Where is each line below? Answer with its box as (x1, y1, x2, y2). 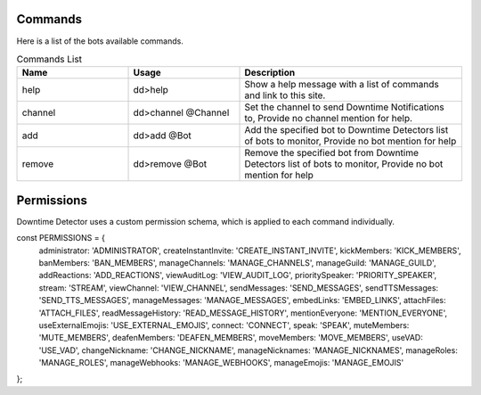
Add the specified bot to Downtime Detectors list (244, 124, 449, 136)
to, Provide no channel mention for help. (244, 112, 413, 125)
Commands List (16, 53, 83, 66)
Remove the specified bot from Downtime (244, 147, 419, 160)
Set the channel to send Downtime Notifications (244, 101, 444, 113)
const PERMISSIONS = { (16, 233, 106, 243)
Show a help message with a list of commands (244, 78, 440, 91)
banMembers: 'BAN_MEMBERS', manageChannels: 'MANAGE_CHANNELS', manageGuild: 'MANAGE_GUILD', (38, 257, 436, 267)
